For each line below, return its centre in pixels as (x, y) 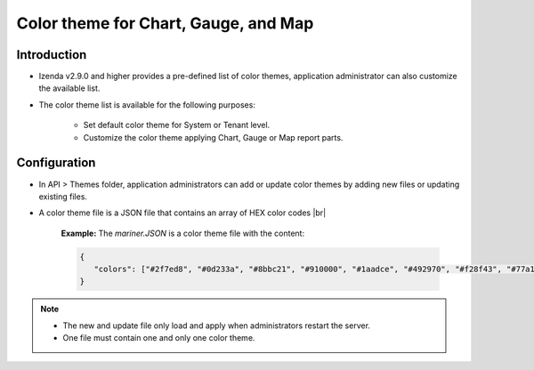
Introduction (52, 55)
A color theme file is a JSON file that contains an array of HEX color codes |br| (182, 213)
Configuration (56, 163)
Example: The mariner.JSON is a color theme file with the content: (183, 233)
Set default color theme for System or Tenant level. (177, 125)
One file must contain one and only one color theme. (159, 338)
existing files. (63, 197)
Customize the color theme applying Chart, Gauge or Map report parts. (213, 137)
